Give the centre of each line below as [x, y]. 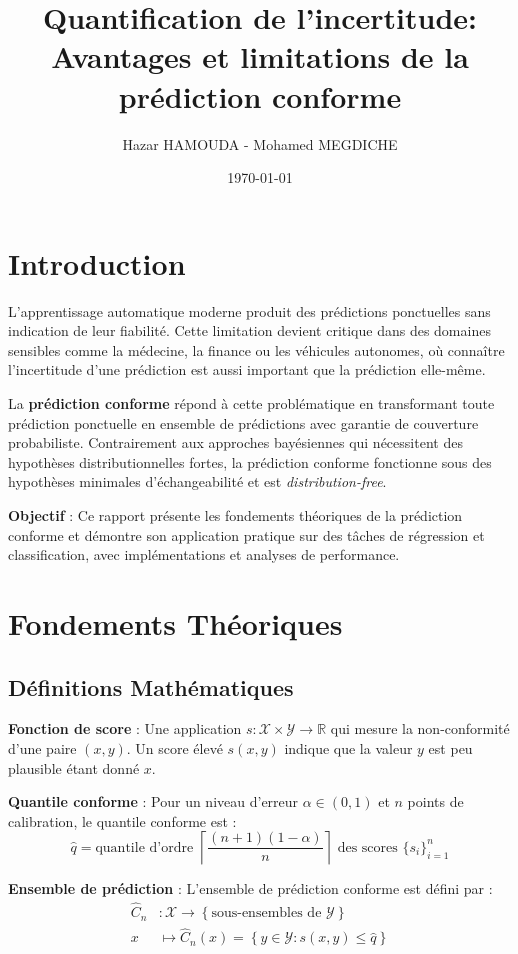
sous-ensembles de [266, 913]
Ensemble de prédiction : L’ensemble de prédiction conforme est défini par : [250, 888]
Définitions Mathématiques [151, 686]
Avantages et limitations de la [260, 56]
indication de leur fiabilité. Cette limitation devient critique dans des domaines [249, 330]
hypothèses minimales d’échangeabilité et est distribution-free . [197, 481]
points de [435, 801]
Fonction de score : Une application [125, 728]
